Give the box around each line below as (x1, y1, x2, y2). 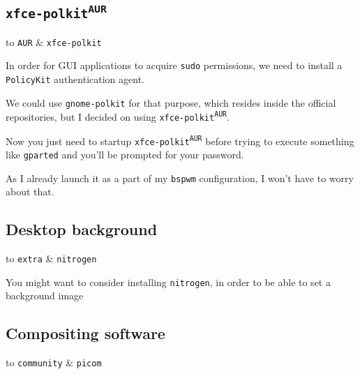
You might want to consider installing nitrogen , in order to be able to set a (6, 274, 331, 289)
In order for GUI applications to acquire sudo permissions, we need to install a (6, 58, 343, 73)
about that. (6, 184, 54, 199)
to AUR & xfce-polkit (6, 34, 102, 49)
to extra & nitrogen (6, 251, 97, 266)
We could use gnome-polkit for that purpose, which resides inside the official (6, 95, 336, 110)
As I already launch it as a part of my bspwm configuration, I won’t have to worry (6, 170, 354, 185)
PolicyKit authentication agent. (6, 72, 145, 87)
